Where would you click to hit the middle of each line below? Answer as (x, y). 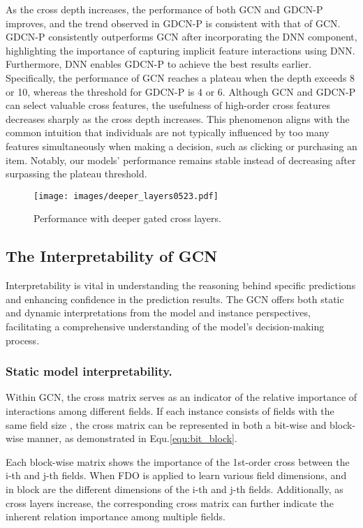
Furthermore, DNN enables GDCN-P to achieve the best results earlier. (159, 64)
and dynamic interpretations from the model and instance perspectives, (158, 313)
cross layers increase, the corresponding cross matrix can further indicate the (170, 503)
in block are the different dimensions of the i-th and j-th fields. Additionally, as (175, 489)
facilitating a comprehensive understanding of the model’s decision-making (165, 326)
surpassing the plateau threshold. (76, 174)
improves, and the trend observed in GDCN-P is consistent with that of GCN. (173, 23)
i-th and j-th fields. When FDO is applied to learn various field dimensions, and (176, 475)
